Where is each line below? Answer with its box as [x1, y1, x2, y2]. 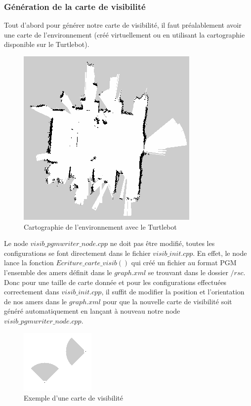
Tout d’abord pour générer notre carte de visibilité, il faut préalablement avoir [4, 20, 242, 30]
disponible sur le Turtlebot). [4, 39, 89, 49]
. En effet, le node [193, 247, 247, 258]
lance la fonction [4, 257, 54, 268]
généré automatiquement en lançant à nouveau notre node [4, 306, 180, 316]
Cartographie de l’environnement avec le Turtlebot [24, 221, 177, 232]
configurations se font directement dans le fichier [4, 247, 151, 258]
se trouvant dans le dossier [148, 267, 228, 277]
